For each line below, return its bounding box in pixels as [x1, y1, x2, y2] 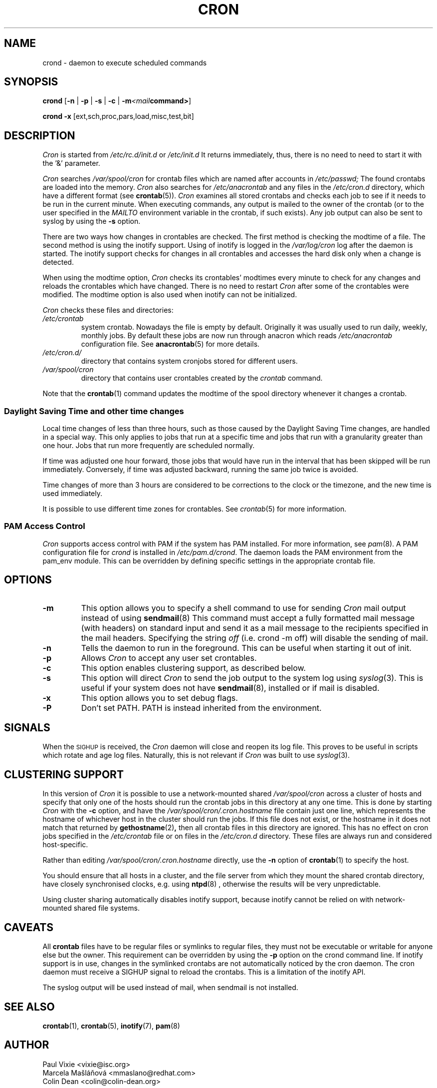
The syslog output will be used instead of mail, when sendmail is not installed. [42, 983, 298, 992]
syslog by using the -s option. [42, 217, 141, 226]
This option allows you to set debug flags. [81, 692, 238, 703]
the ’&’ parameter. [42, 159, 100, 168]
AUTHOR [4, 1039, 49, 1052]
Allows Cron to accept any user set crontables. [81, 652, 257, 663]
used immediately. [42, 489, 102, 498]
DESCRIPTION [4, 129, 75, 142]
